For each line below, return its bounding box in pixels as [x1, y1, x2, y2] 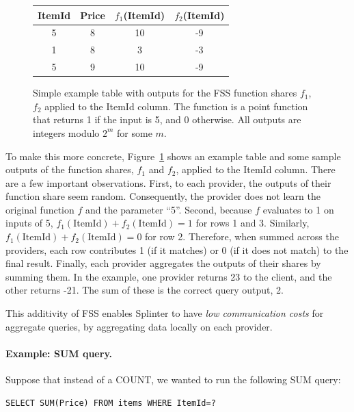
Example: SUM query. [5, 346, 113, 360]
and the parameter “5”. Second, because [85, 202, 252, 216]
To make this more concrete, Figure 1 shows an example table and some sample [5, 149, 341, 163]
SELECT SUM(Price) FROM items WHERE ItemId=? [5, 398, 216, 408]
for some [117, 125, 152, 140]
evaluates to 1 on [262, 202, 334, 216]
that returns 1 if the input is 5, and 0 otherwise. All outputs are [33, 112, 301, 127]
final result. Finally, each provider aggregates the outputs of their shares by [5, 256, 321, 270]
